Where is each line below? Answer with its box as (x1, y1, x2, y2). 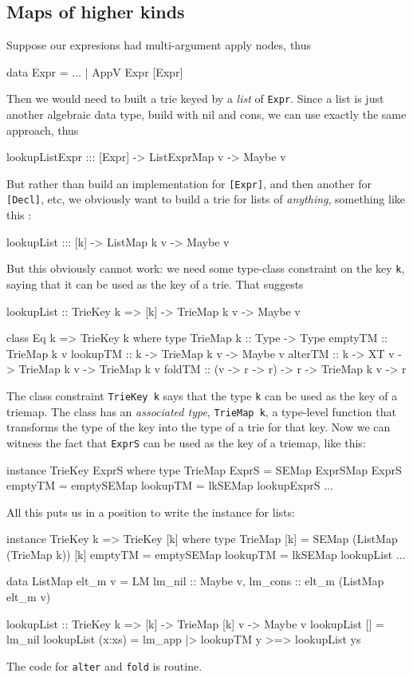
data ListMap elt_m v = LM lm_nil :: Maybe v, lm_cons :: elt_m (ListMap (6, 573, 384, 589)
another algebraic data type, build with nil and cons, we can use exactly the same (6, 106, 407, 123)
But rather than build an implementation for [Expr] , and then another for (6, 175, 372, 191)
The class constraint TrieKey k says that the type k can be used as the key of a (6, 387, 398, 403)
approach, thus (6, 121, 79, 138)
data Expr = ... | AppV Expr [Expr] (6, 63, 183, 80)
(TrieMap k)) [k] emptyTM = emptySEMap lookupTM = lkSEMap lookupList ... (6, 545, 406, 562)
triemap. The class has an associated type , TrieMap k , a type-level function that (6, 403, 396, 419)
